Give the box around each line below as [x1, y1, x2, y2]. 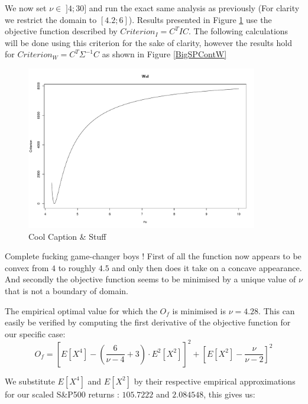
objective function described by [5, 25, 118, 37]
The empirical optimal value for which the [5, 304, 157, 317]
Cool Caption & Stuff [28, 230, 106, 242]
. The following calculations [188, 25, 288, 37]
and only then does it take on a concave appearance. [112, 261, 302, 273]
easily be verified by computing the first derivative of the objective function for [5, 316, 291, 328]
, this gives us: [203, 387, 255, 400]
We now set [5, 2, 47, 14]
